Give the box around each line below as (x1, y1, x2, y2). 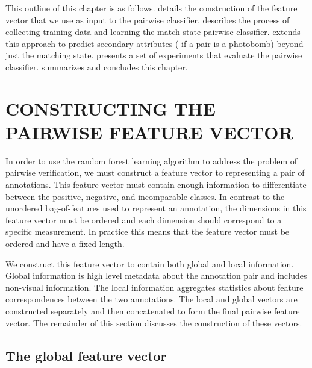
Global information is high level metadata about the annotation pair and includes (5, 269, 307, 282)
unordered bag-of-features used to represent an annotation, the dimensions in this (5, 202, 307, 214)
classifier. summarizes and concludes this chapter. (5, 60, 188, 73)
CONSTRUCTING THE (5, 96, 216, 120)
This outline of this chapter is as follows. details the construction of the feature (5, 2, 298, 14)
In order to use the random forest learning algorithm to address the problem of (5, 154, 298, 167)
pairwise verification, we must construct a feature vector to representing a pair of (5, 166, 305, 179)
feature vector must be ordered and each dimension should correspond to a (5, 213, 282, 226)
